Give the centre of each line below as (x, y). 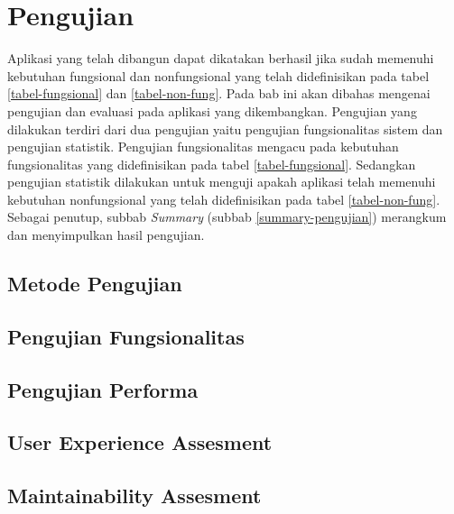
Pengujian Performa (103, 389)
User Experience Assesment (140, 442)
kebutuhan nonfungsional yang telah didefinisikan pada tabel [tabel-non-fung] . (224, 199)
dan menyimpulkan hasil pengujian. (106, 235)
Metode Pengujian (95, 284)
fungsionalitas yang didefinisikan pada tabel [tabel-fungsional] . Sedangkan (212, 164)
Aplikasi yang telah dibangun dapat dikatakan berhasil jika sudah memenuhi (221, 58)
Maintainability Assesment (134, 496)
